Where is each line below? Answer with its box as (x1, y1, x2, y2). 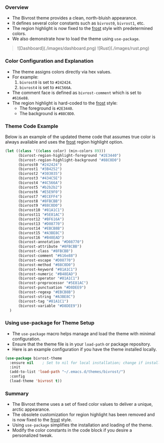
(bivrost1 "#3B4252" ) (18, 167, 62, 172)
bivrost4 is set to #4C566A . (19, 84, 72, 90)
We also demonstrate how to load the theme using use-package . (12, 36, 140, 42)
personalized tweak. (12, 433, 53, 439)
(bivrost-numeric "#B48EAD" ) (18, 271, 78, 276)
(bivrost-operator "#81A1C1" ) (18, 276, 80, 281)
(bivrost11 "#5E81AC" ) (18, 212, 64, 217)
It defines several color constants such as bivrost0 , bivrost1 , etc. (12, 20, 145, 26)
